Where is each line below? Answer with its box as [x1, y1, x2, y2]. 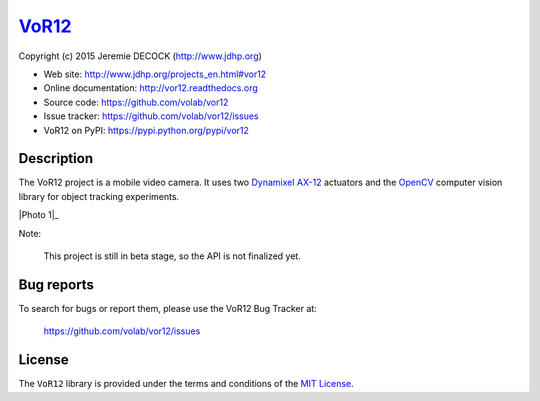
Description [18, 150, 94, 167]
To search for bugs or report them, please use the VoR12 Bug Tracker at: [18, 302, 317, 314]
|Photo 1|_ [18, 209, 59, 221]
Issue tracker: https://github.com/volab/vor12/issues [43, 110, 259, 122]
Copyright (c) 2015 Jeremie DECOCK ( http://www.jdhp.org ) [18, 50, 262, 62]
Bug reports [18, 276, 95, 293]
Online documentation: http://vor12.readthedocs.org [43, 82, 259, 94]
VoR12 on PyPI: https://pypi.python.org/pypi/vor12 [43, 124, 250, 136]
